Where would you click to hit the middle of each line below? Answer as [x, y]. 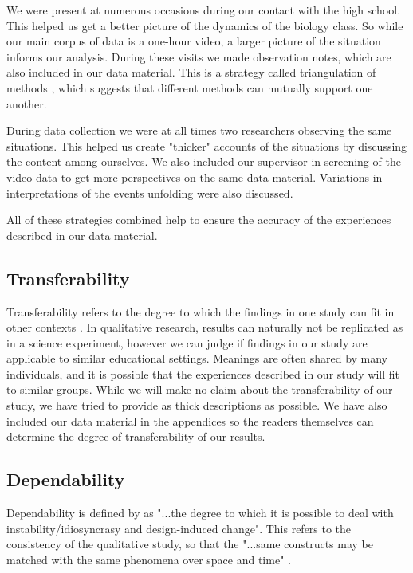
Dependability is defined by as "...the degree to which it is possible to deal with [200, 513]
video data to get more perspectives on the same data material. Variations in [195, 177]
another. [27, 103]
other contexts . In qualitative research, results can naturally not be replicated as [205, 327]
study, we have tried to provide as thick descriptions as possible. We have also [197, 405]
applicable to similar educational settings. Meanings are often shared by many [197, 358]
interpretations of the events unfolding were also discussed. [150, 192]
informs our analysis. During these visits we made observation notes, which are [199, 56]
